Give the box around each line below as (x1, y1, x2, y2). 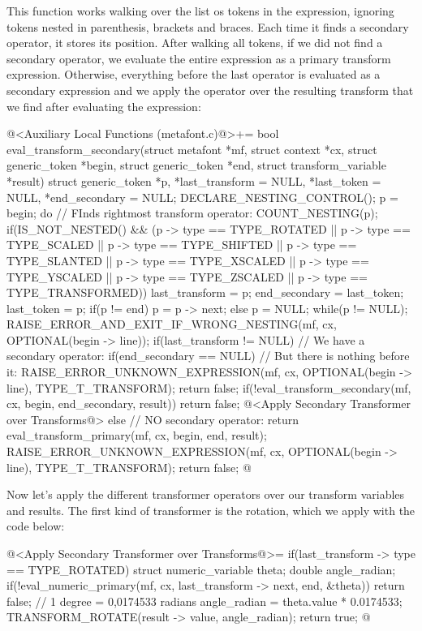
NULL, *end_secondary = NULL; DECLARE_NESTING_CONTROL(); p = (6, 188, 398, 205)
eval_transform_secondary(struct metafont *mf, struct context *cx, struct (6, 140, 377, 157)
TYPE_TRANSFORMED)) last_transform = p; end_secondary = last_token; (6, 284, 404, 301)
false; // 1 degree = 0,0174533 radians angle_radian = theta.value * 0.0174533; (6, 592, 403, 609)
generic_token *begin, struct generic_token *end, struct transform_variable (6, 157, 386, 174)
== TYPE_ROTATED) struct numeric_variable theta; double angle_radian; (6, 560, 396, 577)
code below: (6, 517, 65, 534)
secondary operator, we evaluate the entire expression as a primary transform (6, 49, 391, 67)
